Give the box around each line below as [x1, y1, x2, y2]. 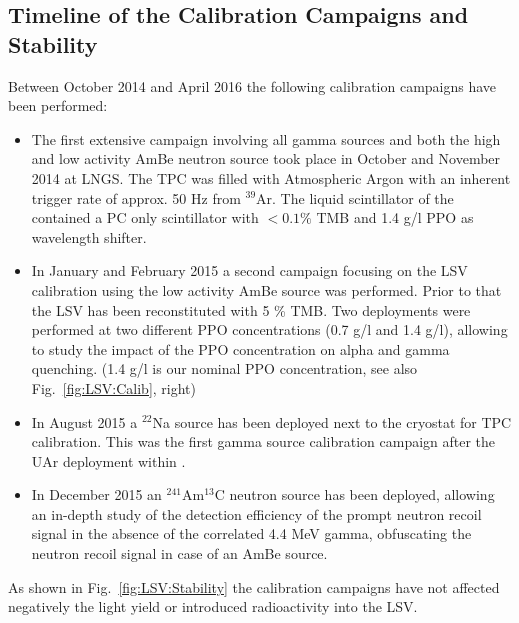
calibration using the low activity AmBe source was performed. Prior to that [31, 279, 502, 300]
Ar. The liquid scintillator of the [256, 187, 454, 208]
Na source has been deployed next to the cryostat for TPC [152, 411, 512, 432]
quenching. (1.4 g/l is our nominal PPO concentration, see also [31, 358, 418, 379]
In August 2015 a [31, 411, 138, 432]
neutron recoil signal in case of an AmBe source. [31, 543, 328, 564]
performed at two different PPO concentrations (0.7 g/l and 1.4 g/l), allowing [31, 319, 508, 340]
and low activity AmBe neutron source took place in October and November [31, 148, 501, 169]
